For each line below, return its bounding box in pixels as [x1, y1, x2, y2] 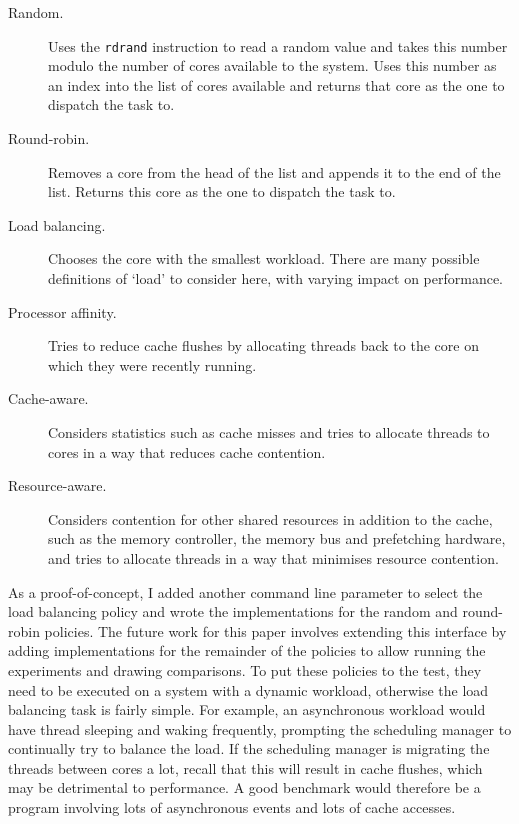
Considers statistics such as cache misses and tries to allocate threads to [48, 421, 490, 442]
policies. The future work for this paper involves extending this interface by [44, 620, 507, 641]
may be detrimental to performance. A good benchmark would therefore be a [8, 777, 481, 798]
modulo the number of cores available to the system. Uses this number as [48, 55, 497, 76]
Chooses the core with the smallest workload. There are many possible [48, 248, 480, 269]
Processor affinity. [8, 301, 117, 322]
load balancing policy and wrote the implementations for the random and [8, 601, 458, 622]
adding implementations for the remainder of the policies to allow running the [8, 640, 486, 661]
